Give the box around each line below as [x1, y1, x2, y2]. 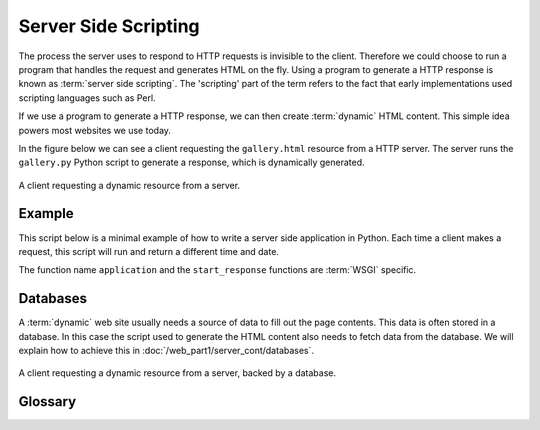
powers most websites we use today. [18, 124, 172, 136]
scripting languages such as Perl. [18, 91, 156, 104]
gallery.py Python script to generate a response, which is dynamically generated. [18, 156, 365, 169]
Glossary [18, 393, 77, 410]
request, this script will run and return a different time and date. [18, 245, 280, 257]
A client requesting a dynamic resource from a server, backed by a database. [18, 367, 337, 379]
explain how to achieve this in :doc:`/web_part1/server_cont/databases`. [18, 345, 315, 357]
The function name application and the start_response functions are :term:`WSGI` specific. [18, 264, 417, 276]
